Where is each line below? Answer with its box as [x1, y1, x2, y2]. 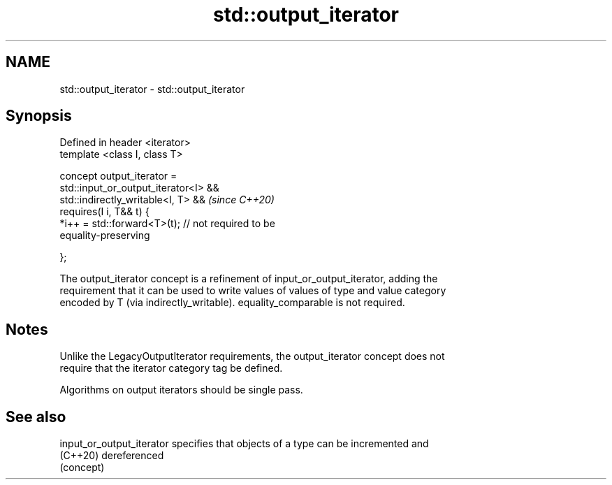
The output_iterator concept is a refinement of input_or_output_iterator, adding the [59, 273, 438, 285]
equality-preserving [59, 229, 150, 242]
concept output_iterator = [59, 170, 177, 182]
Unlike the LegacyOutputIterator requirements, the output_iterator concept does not [59, 350, 445, 363]
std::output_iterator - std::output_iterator [59, 82, 245, 95]
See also [6, 407, 66, 426]
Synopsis [6, 107, 72, 125]
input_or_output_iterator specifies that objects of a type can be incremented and [59, 437, 429, 450]
